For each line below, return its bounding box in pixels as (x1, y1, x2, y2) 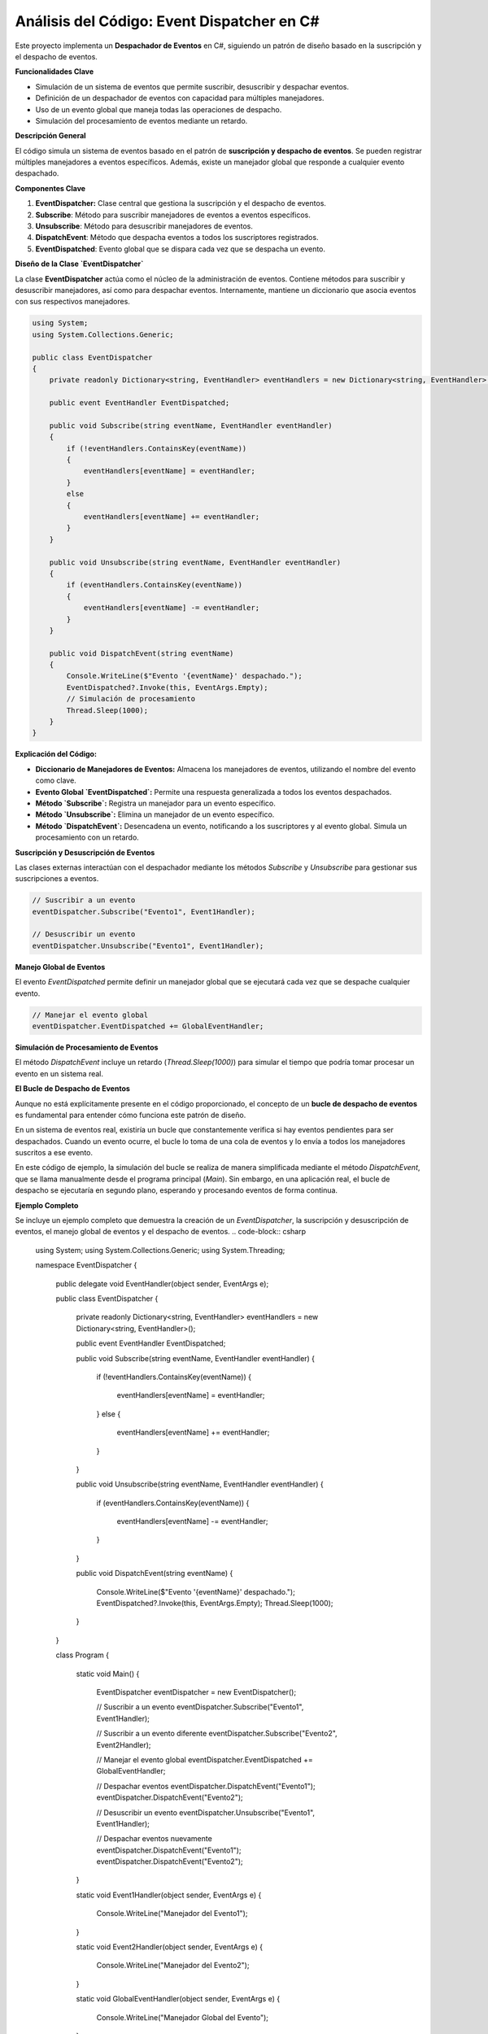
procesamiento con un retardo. (35, 832, 140, 842)
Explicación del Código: (15, 749, 98, 759)
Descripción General (15, 131, 86, 141)
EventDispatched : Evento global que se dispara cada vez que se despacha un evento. (35, 244, 325, 254)
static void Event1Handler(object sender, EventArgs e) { (76, 1890, 262, 1900)
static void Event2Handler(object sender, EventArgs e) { (76, 1942, 264, 1952)
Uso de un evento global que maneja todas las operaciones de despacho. (35, 104, 282, 114)
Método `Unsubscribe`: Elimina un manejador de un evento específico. (35, 810, 275, 819)
